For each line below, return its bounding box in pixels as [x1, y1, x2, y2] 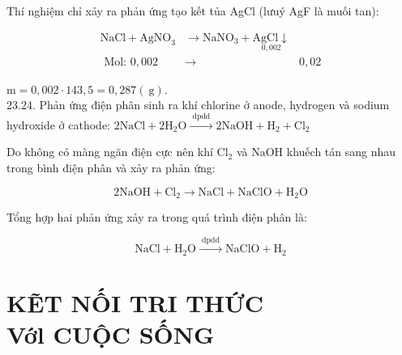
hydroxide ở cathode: [6, 116, 111, 133]
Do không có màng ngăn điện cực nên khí [6, 143, 213, 160]
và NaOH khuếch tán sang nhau [236, 143, 396, 160]
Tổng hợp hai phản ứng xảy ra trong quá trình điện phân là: [6, 209, 307, 226]
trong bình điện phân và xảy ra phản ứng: [6, 159, 216, 176]
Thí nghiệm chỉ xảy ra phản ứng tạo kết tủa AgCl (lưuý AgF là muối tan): [6, 2, 379, 19]
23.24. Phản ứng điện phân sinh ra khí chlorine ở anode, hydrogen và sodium [6, 96, 390, 113]
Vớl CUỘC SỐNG [6, 318, 215, 351]
